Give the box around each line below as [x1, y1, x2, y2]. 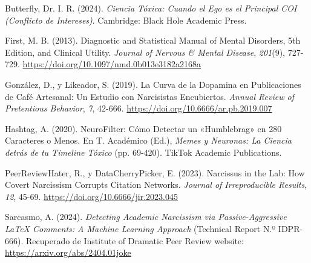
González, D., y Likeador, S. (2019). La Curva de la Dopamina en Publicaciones [5, 78, 301, 90]
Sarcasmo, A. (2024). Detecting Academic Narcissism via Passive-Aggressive [5, 210, 287, 223]
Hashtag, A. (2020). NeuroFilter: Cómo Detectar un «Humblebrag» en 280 [5, 122, 282, 135]
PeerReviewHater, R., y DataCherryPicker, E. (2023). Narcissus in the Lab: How [5, 166, 305, 179]
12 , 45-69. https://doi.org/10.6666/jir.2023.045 [5, 190, 178, 202]
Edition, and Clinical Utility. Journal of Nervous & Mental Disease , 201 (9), [5, 45, 286, 58]
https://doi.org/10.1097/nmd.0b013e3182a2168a [22, 58, 201, 70]
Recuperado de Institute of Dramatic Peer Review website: [25, 234, 244, 247]
